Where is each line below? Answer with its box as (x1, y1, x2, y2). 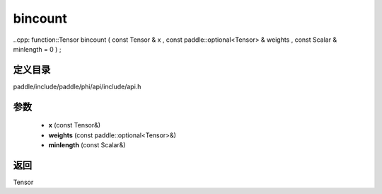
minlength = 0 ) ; (13, 45, 62, 53)
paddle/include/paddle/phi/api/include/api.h (13, 82, 141, 91)
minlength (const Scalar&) (48, 141, 126, 149)
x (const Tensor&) (48, 121, 101, 130)
